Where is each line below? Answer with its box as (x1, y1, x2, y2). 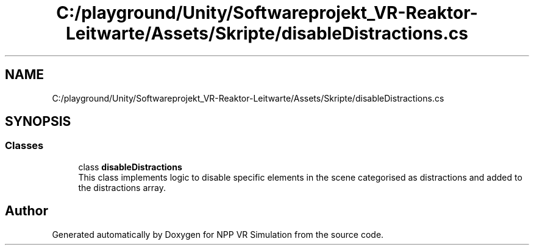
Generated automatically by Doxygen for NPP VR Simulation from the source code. (52, 229, 384, 240)
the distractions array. (78, 182, 166, 193)
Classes (5, 139, 44, 152)
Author (5, 203, 48, 219)
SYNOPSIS (5, 114, 71, 130)
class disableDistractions (78, 161, 182, 172)
